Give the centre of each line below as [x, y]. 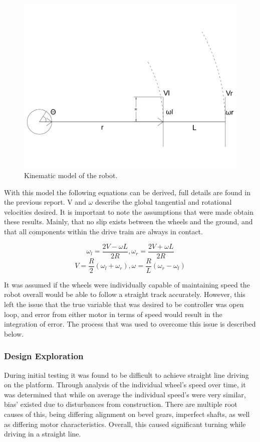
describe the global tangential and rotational [163, 202]
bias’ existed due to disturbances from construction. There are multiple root [121, 404]
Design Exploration [44, 356]
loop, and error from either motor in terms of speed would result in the [113, 314]
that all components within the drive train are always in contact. [103, 232]
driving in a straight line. [43, 434]
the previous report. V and [45, 202]
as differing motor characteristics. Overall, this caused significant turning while [125, 424]
